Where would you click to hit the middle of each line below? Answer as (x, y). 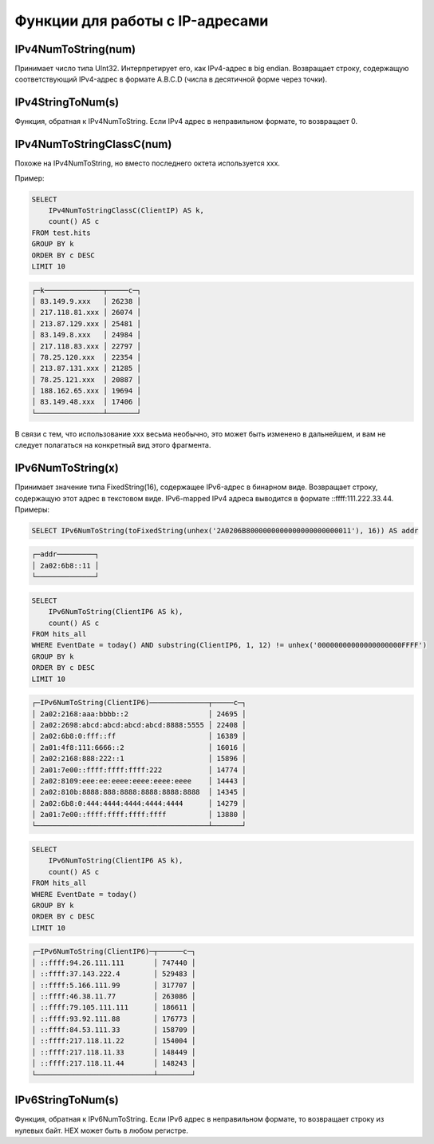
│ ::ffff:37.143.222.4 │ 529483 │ (114, 974)
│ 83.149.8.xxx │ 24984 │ (86, 335)
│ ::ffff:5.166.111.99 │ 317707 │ (114, 985)
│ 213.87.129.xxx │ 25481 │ (86, 323)
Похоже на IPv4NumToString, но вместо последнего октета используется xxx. (148, 163)
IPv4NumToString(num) (75, 49)
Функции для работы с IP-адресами (142, 21)
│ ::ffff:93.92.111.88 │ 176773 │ (114, 1018)
